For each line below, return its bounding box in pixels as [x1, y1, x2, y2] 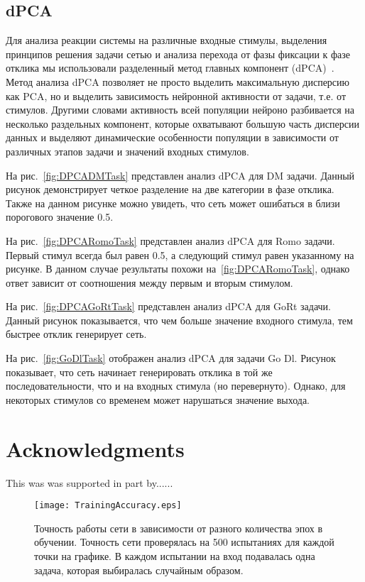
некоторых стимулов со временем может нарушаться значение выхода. [6, 392, 310, 407]
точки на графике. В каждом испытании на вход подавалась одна [34, 549, 315, 564]
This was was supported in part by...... [6, 475, 173, 490]
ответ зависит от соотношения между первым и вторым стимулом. [6, 275, 293, 290]
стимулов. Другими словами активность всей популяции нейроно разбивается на [6, 102, 355, 117]
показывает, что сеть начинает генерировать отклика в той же [6, 364, 273, 379]
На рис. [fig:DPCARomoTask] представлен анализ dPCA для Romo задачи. [6, 233, 335, 248]
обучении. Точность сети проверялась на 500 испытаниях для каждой [34, 534, 334, 549]
